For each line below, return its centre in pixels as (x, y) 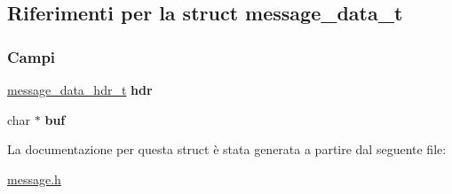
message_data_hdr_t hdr (80, 89)
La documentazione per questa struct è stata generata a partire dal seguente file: (227, 149)
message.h (34, 178)
